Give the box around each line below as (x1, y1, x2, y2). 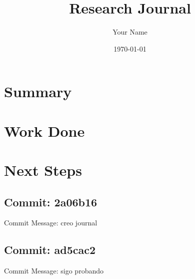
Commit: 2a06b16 (4, 194, 97, 209)
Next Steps (4, 160, 82, 180)
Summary (4, 81, 72, 102)
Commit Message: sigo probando (4, 265, 103, 276)
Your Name (112, 27, 147, 37)
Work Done (4, 120, 85, 141)
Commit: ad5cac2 (4, 242, 96, 257)
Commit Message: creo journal (4, 217, 97, 228)
